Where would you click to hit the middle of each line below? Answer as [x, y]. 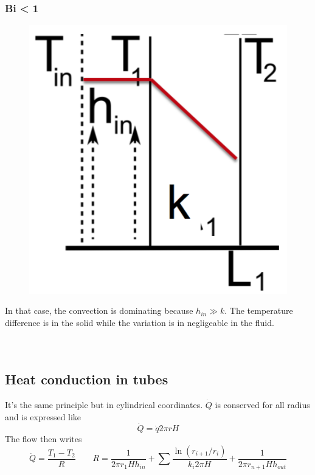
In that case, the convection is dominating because [99, 310]
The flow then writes [43, 439]
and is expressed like [43, 416]
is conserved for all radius [262, 404]
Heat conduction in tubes [87, 379]
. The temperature [259, 310]
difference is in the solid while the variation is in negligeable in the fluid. [140, 322]
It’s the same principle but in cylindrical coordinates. [104, 404]
